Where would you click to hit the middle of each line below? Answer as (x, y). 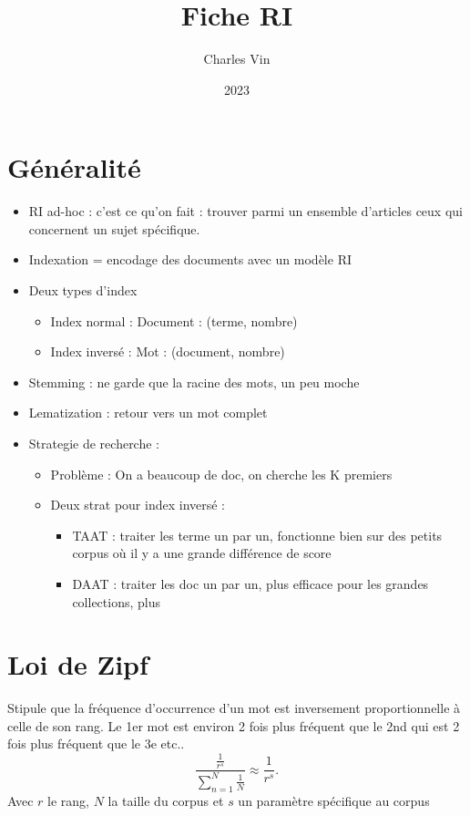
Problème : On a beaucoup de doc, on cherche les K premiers (221, 474)
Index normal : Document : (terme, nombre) (174, 320)
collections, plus (116, 601)
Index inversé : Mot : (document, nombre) (168, 351)
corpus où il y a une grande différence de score (202, 553)
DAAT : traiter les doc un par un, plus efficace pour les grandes (250, 583)
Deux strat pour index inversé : (138, 505)
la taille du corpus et (166, 800)
